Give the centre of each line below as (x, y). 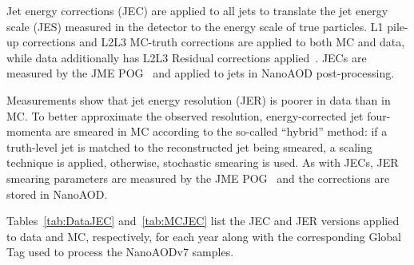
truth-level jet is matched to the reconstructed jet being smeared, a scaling (189, 146)
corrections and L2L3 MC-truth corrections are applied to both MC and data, (214, 42)
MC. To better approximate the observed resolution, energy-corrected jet (185, 115)
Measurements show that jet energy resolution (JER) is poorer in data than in (199, 99)
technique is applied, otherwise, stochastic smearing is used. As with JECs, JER (203, 162)
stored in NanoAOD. (57, 194)
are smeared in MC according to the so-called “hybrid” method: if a (221, 131)
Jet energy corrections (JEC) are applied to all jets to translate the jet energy (197, 10)
